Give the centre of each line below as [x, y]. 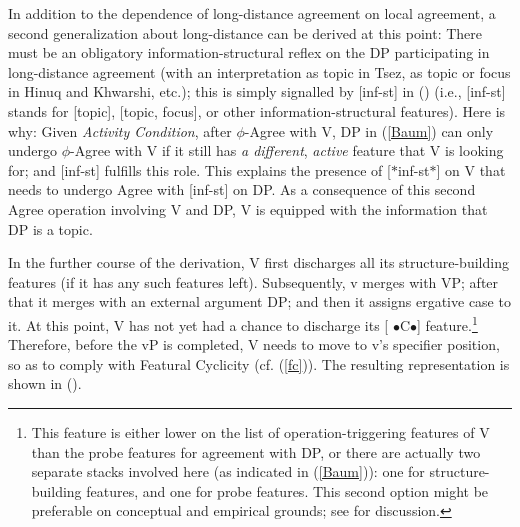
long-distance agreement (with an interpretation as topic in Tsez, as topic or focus [259, 71]
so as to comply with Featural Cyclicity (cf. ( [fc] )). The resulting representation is [259, 363]
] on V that [471, 169]
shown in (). [45, 383]
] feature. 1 [447, 323]
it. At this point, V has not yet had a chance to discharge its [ [198, 324]
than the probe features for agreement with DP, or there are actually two [256, 451]
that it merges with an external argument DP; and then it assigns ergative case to [259, 301]
